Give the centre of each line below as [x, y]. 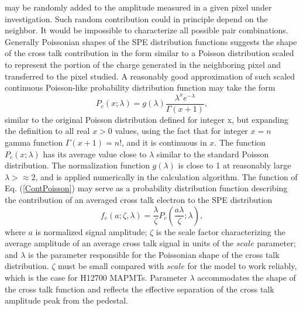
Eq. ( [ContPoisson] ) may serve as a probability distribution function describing [146, 188]
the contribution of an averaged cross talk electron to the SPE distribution [139, 200]
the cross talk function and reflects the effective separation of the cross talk [140, 289]
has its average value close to [95, 154]
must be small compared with [111, 266]
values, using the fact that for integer [181, 131]
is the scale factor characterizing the [221, 231]
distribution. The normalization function [77, 165]
